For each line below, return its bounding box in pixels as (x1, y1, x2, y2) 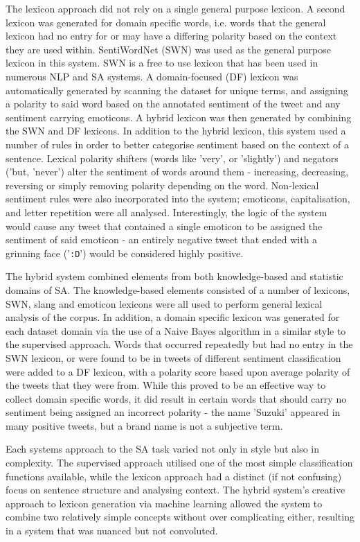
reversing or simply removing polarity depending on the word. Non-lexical (6, 177, 319, 192)
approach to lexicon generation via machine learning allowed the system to (6, 496, 323, 510)
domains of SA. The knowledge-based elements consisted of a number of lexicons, (6, 282, 350, 297)
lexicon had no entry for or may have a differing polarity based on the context (6, 28, 337, 43)
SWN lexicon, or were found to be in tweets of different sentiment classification (6, 350, 341, 365)
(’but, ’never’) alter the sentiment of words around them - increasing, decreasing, (6, 164, 349, 179)
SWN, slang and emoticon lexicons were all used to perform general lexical (6, 296, 323, 311)
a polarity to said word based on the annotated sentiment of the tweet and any (6, 96, 341, 111)
